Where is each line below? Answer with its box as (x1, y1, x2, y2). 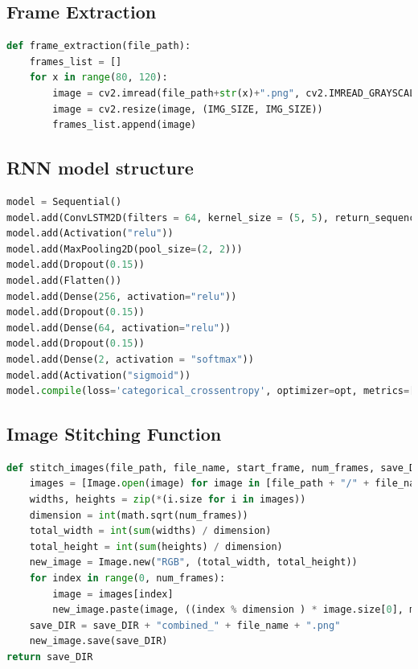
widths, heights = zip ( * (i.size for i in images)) (29, 494, 306, 506)
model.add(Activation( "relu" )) (6, 228, 174, 240)
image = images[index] (52, 588, 174, 600)
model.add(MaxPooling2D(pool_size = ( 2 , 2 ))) (6, 243, 243, 255)
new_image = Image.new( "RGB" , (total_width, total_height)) (29, 556, 358, 568)
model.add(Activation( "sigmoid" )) (6, 369, 191, 381)
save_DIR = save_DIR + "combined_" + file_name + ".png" (29, 619, 341, 631)
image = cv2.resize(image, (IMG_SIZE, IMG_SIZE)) (52, 103, 323, 115)
